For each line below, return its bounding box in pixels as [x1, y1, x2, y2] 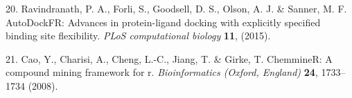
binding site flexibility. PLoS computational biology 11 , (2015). [6, 28, 271, 43]
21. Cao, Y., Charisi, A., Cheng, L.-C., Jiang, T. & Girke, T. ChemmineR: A [6, 51, 333, 66]
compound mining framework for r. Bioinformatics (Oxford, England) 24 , [6, 65, 318, 79]
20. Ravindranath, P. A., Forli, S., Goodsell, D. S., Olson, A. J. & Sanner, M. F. [6, 1, 347, 15]
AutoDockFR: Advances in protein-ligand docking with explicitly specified [6, 14, 321, 29]
